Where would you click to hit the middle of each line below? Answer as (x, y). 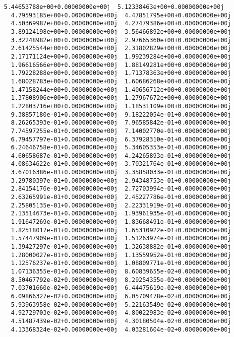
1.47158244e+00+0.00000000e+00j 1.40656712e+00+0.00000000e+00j (121, 90)
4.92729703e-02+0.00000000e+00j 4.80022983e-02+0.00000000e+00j (121, 313)
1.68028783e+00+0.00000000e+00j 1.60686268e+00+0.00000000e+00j (121, 81)
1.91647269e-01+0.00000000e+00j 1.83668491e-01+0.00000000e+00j (121, 222)
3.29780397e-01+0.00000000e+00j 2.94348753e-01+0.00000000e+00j (121, 180)
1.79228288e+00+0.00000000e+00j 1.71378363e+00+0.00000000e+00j (121, 73)
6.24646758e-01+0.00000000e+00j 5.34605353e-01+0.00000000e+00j (121, 148)
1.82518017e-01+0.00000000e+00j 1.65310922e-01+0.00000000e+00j (121, 230)
